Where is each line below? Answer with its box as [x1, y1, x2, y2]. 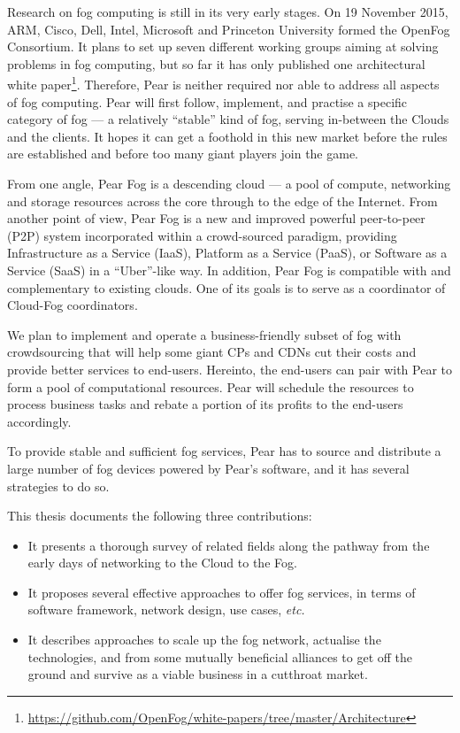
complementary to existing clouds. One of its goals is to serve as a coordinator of [7, 278, 446, 297]
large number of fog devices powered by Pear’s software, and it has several [7, 459, 410, 477]
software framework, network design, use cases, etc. [27, 600, 305, 619]
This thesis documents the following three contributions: [7, 506, 312, 525]
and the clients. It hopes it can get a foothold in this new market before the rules [7, 127, 448, 145]
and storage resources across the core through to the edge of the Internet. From [7, 191, 438, 210]
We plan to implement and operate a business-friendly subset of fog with [7, 325, 402, 343]
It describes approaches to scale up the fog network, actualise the [27, 630, 381, 649]
